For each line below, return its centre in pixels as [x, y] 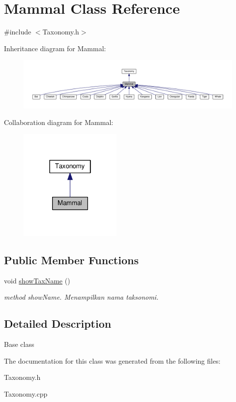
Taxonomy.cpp [26, 394]
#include [18, 32]
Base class [19, 344]
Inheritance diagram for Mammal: [55, 48]
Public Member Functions [71, 260]
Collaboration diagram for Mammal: [59, 122]
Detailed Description [58, 324]
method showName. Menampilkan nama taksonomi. [81, 297]
